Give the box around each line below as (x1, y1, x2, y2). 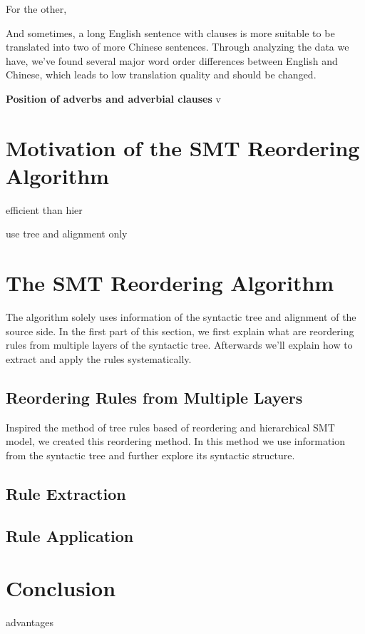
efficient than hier (6, 202, 83, 217)
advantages (6, 615, 53, 630)
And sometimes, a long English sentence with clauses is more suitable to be (6, 25, 335, 40)
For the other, (6, 1, 67, 16)
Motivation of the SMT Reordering (6, 133, 360, 162)
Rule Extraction (6, 482, 126, 504)
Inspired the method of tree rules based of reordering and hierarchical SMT (6, 419, 335, 434)
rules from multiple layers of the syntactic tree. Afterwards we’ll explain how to (6, 337, 353, 352)
